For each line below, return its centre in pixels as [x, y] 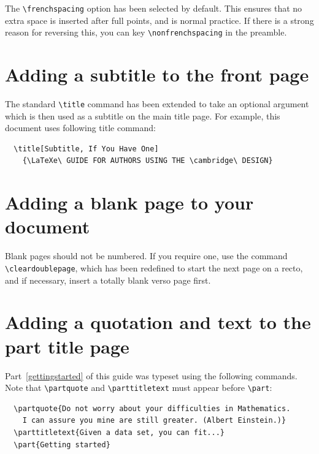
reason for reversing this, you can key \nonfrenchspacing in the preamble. [146, 32]
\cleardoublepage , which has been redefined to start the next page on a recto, [154, 267]
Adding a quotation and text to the [158, 322]
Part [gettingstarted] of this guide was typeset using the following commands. [151, 375]
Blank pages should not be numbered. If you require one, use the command [146, 256]
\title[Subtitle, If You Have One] [86, 149]
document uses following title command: [80, 128]
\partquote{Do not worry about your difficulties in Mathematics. [152, 408]
